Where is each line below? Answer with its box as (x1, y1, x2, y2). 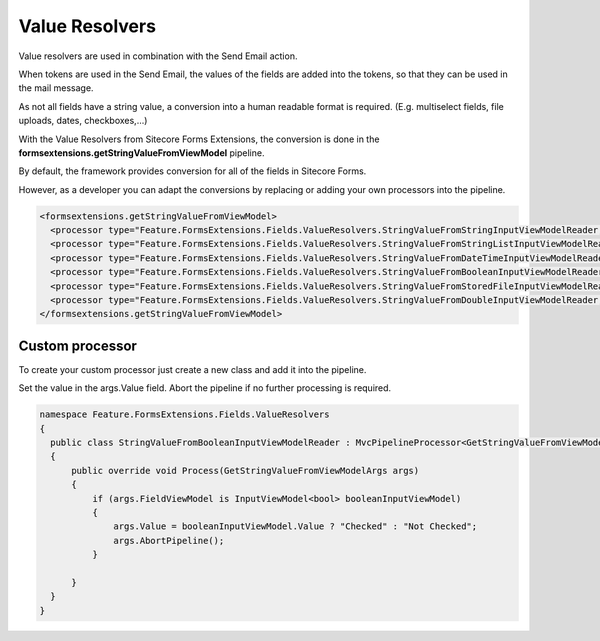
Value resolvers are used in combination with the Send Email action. (18, 50, 298, 62)
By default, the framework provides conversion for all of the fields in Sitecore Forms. (18, 165, 367, 177)
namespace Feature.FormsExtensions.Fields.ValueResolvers (39, 409, 330, 420)
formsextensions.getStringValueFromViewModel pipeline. (18, 146, 265, 159)
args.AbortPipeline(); (113, 535, 225, 546)
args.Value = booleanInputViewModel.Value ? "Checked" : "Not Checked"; (113, 521, 478, 532)
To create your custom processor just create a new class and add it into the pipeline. (18, 363, 367, 375)
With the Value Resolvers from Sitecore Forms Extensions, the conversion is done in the (18, 133, 380, 145)
